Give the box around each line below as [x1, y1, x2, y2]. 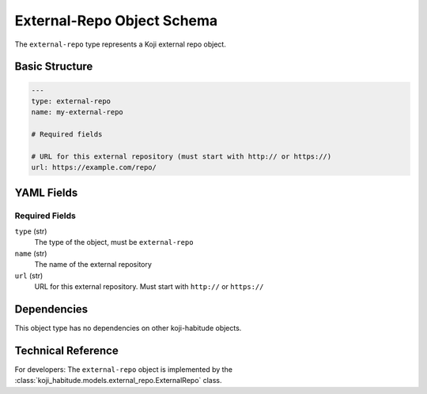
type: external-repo [31, 96, 111, 106]
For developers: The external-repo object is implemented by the [14, 364, 233, 374]
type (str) [14, 227, 47, 236]
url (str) [14, 271, 43, 280]
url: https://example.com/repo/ [31, 163, 157, 172]
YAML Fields [14, 186, 78, 199]
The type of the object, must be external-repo [34, 238, 194, 247]
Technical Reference [14, 343, 119, 357]
